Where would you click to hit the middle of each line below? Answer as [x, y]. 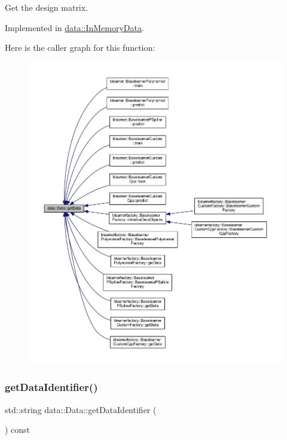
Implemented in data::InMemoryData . [74, 27]
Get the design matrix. [47, 7]
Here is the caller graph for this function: [80, 48]
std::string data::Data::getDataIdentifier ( [81, 409]
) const [18, 430]
